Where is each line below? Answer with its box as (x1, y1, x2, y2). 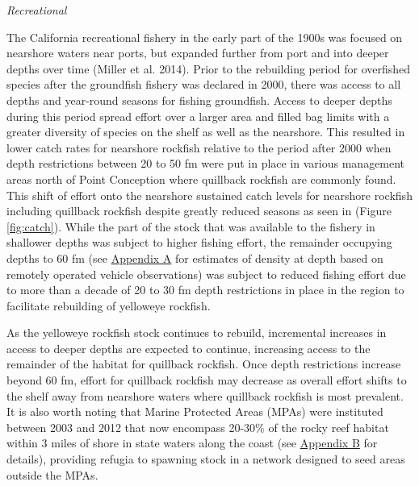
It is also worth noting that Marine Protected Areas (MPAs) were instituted (6, 403, 383, 420)
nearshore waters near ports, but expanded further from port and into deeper (6, 44, 389, 61)
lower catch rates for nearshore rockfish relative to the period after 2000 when (6, 139, 392, 156)
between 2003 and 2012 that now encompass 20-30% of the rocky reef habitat (6, 418, 389, 435)
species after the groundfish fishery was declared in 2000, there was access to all (6, 76, 401, 93)
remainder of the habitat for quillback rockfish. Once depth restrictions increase (6, 355, 401, 372)
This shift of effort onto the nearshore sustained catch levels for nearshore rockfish (6, 186, 413, 203)
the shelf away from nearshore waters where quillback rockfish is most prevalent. (6, 387, 404, 404)
